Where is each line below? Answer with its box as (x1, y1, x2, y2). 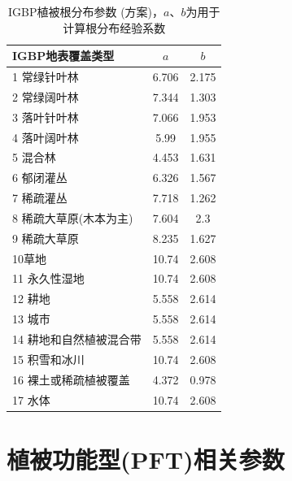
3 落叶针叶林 (12, 108, 79, 125)
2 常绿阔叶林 (12, 88, 79, 105)
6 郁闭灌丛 (12, 169, 68, 186)
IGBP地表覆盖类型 (12, 47, 115, 64)
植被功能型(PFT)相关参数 (7, 442, 285, 475)
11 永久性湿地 (12, 270, 85, 287)
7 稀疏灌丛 (12, 189, 68, 206)
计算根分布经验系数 (63, 19, 166, 36)
